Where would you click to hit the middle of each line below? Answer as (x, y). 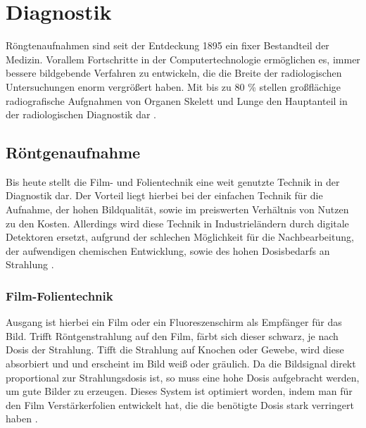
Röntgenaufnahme (73, 152)
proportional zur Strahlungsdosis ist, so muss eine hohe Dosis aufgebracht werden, (183, 377)
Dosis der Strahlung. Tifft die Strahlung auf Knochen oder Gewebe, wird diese (175, 350)
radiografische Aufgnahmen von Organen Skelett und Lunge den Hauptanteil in (177, 100)
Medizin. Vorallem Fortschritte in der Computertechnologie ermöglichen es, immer (183, 59)
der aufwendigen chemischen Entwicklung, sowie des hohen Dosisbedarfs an (168, 250)
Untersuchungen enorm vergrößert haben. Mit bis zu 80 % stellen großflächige (173, 86)
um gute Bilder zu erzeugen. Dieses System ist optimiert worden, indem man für (179, 391)
